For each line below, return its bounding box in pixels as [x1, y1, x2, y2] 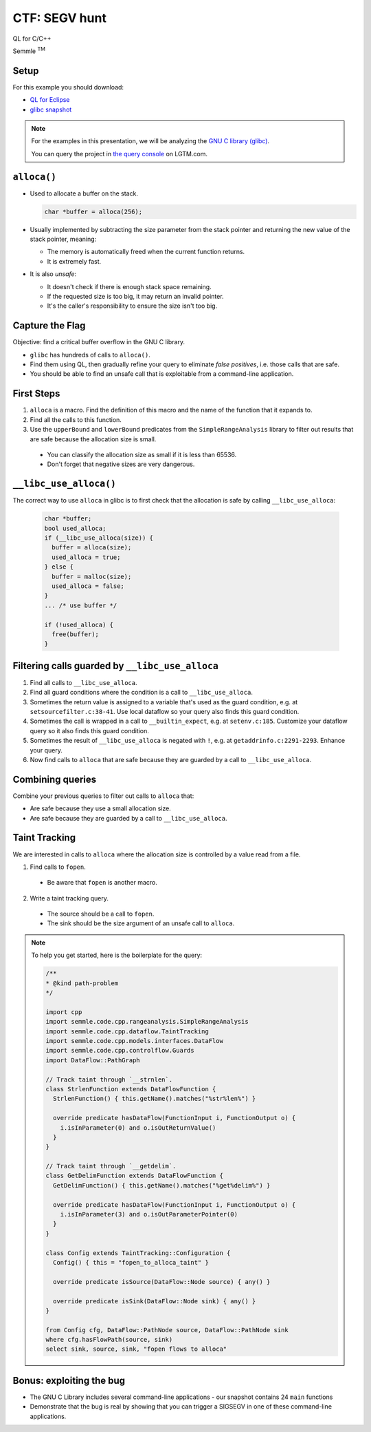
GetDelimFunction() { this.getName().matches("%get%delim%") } [52, 1181, 271, 1189]
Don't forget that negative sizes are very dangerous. [47, 460, 195, 468]
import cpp [45, 1008, 82, 1015]
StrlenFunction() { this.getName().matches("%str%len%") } [52, 1095, 256, 1103]
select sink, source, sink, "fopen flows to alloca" [45, 1345, 227, 1353]
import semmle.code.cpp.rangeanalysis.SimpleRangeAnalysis [45, 1018, 249, 1026]
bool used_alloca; [44, 524, 106, 532]
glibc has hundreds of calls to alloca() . [30, 350, 150, 359]
